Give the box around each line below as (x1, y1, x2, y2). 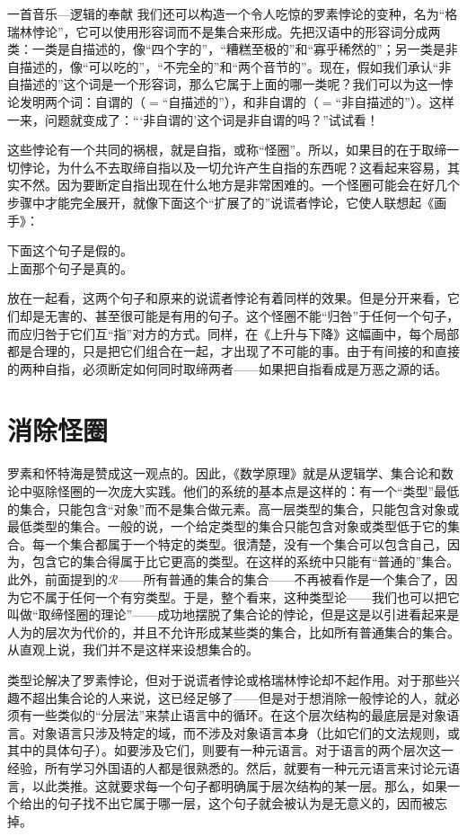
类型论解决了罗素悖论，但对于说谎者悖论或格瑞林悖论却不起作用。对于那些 (7, 670, 447, 689)
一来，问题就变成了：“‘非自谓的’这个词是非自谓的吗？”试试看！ (7, 110, 379, 129)
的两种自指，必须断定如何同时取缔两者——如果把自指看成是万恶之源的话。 (7, 359, 447, 378)
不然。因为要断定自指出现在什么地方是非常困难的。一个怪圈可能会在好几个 (19, 175, 460, 194)
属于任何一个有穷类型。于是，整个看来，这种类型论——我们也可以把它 (44, 587, 460, 606)
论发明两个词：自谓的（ (7, 92, 145, 111)
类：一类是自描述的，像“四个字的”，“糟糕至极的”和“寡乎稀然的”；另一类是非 (7, 40, 458, 58)
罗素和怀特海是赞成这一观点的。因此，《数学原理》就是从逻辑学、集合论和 (7, 464, 441, 483)
